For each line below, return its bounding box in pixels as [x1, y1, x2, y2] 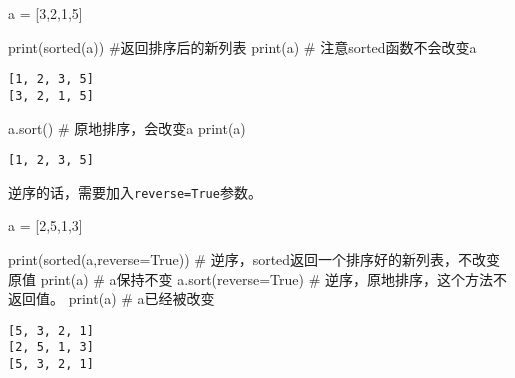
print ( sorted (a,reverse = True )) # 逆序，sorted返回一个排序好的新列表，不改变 [8, 249, 501, 269]
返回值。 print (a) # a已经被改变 [8, 288, 215, 309]
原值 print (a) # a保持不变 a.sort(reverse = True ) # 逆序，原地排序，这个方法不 [8, 268, 507, 289]
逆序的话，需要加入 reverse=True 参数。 [8, 181, 262, 202]
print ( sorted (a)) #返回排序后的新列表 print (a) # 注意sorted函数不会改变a [8, 36, 477, 57]
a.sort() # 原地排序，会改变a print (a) [8, 117, 246, 138]
